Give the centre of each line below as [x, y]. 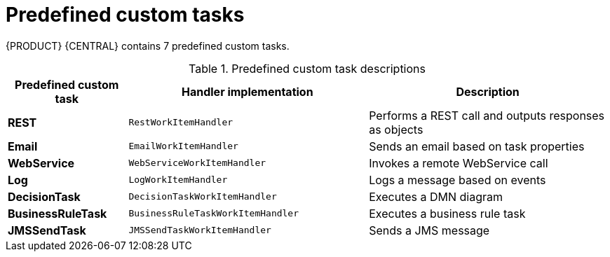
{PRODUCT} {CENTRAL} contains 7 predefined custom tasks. [148, 46]
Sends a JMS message [429, 230]
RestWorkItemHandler [181, 123]
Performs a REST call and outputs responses [487, 115]
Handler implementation [247, 91]
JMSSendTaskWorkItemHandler [200, 230]
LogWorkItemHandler [178, 180]
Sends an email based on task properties [477, 146]
